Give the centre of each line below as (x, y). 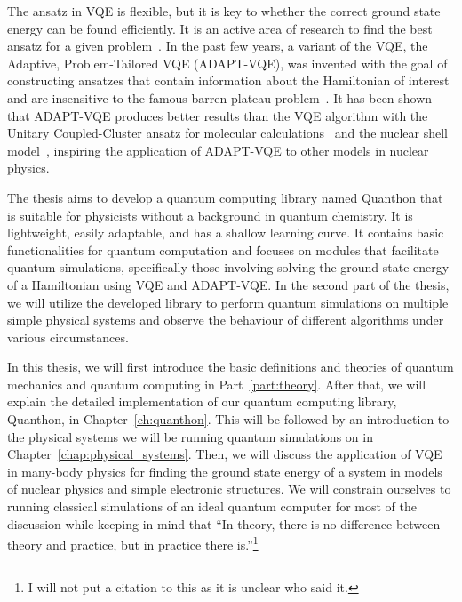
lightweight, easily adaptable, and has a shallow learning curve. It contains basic (226, 233)
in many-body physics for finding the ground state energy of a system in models (225, 471)
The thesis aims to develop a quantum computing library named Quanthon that (225, 197)
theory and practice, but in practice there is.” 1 (133, 543)
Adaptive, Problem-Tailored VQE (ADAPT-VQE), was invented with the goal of (227, 63)
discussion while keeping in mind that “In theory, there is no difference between (224, 523)
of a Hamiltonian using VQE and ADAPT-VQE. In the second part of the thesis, (228, 284)
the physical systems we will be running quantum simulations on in (190, 436)
